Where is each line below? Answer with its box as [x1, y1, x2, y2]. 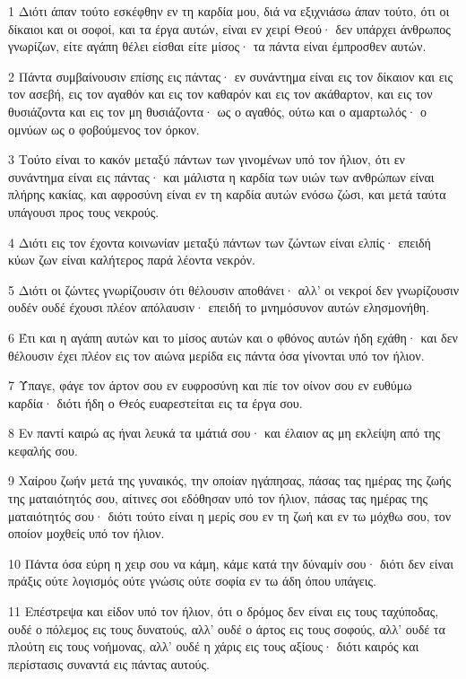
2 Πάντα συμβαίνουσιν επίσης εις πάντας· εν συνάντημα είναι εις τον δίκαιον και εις [8, 66, 453, 85]
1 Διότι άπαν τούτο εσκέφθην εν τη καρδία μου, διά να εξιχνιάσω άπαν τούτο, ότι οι [8, 2, 450, 20]
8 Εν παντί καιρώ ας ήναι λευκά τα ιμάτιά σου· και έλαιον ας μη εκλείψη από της [8, 423, 441, 442]
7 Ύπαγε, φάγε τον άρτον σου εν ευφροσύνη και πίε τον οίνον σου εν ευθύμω [8, 376, 412, 395]
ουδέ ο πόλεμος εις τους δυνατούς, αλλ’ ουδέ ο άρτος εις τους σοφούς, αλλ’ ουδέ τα [8, 619, 445, 638]
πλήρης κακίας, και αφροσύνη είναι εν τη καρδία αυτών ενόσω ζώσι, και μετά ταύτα [8, 185, 446, 204]
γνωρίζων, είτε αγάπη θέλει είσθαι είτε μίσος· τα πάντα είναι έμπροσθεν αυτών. [8, 37, 427, 56]
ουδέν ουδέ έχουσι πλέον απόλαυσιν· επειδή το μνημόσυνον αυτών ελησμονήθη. [8, 298, 430, 317]
